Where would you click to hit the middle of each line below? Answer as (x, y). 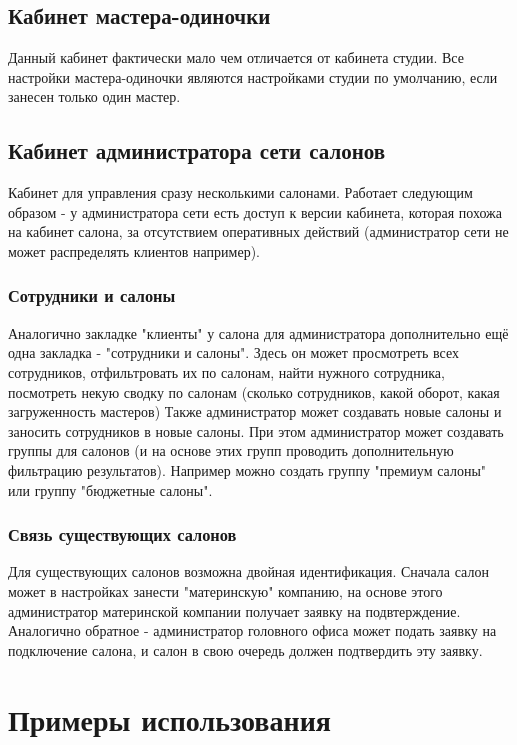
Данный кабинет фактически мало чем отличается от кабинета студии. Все (236, 57)
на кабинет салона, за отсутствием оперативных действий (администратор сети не (258, 231)
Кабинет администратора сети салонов (197, 150)
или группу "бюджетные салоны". (110, 489)
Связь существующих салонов (122, 534)
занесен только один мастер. (94, 96)
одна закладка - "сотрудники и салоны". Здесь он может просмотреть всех (233, 352)
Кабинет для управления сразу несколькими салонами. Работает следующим (240, 192)
